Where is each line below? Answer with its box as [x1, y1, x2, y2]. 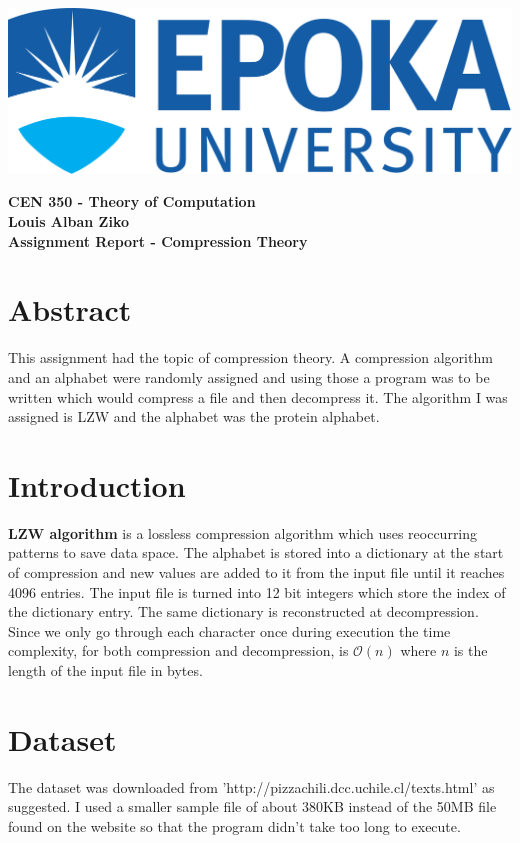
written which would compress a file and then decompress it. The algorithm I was [8, 386, 508, 407]
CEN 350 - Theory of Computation [8, 191, 256, 212]
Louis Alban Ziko [8, 211, 129, 232]
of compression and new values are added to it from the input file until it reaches [8, 562, 505, 583]
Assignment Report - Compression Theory [8, 230, 308, 251]
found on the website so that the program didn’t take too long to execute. [8, 815, 461, 836]
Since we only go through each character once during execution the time [8, 620, 451, 641]
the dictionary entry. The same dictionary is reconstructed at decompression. [8, 601, 479, 622]
